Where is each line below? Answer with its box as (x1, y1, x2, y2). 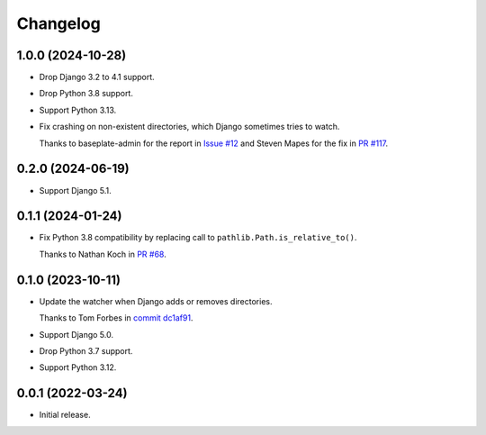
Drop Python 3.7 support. (39, 345, 133, 356)
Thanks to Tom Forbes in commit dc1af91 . (39, 313, 193, 323)
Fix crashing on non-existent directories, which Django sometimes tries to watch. (39, 122, 340, 132)
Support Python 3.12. (39, 362, 117, 373)
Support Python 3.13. (39, 104, 117, 115)
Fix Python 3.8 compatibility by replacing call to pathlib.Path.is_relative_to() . (39, 232, 357, 243)
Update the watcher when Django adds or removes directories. (39, 295, 273, 306)
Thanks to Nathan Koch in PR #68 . (39, 249, 166, 259)
